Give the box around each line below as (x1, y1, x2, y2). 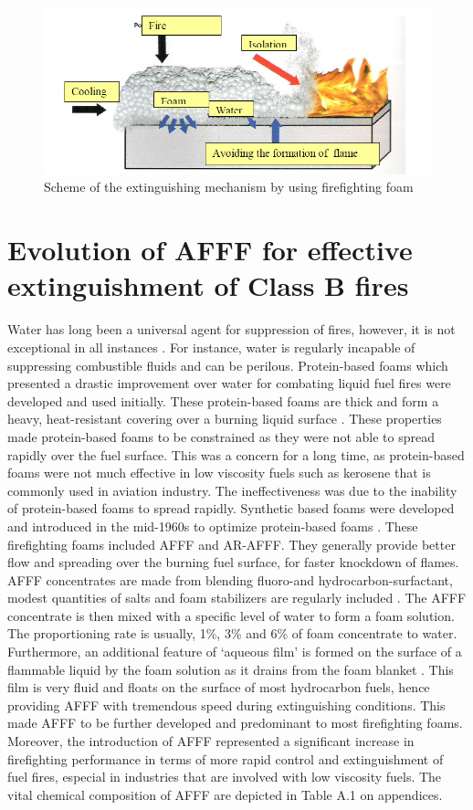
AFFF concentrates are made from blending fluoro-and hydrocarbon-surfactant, (7, 570, 453, 589)
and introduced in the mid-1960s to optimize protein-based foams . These (7, 516, 418, 535)
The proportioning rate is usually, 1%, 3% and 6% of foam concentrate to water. (7, 624, 457, 643)
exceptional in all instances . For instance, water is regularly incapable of (7, 337, 415, 356)
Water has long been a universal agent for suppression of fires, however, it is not (7, 320, 456, 339)
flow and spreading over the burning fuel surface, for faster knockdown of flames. (7, 552, 459, 572)
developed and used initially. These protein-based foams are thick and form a (7, 391, 439, 410)
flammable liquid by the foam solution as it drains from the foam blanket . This (7, 659, 454, 679)
